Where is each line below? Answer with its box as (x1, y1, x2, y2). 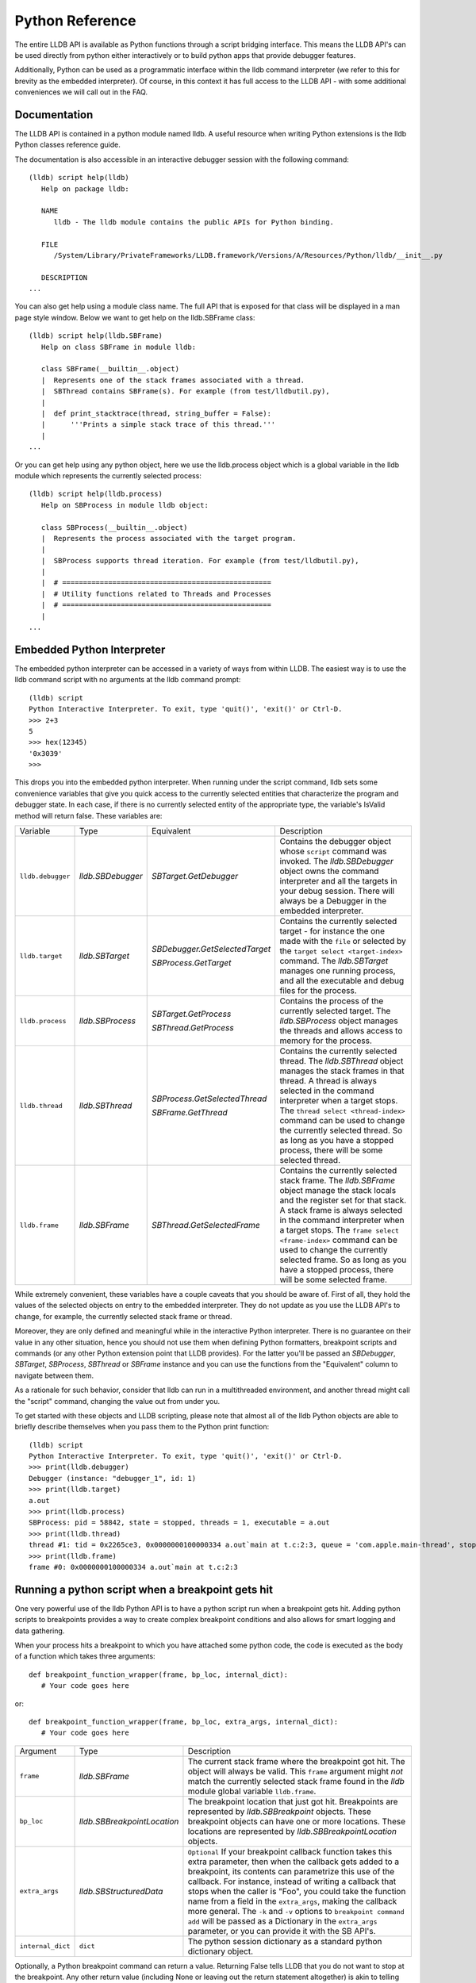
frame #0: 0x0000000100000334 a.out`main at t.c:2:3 (29, 1563, 238, 1571)
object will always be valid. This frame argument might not (187, 1766, 404, 1777)
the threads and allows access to (279, 1026, 403, 1037)
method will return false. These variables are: (14, 811, 163, 820)
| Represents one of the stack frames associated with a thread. (40, 375, 305, 385)
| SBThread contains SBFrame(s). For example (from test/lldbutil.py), (40, 387, 330, 396)
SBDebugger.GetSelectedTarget (152, 944, 271, 955)
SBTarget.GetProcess (152, 1008, 232, 1019)
